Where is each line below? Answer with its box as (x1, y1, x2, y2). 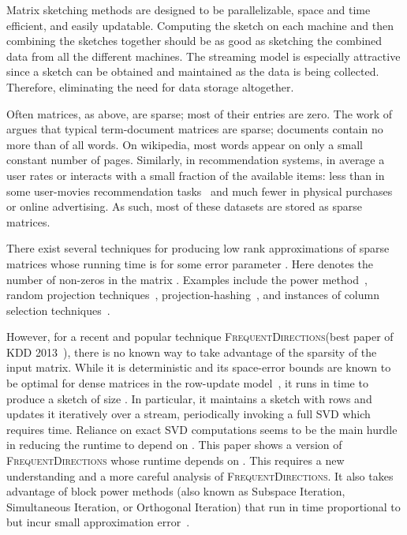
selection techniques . (6, 301, 110, 318)
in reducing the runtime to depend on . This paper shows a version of (6, 436, 342, 453)
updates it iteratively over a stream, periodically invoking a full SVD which (6, 406, 371, 422)
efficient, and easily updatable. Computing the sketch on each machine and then (6, 17, 394, 33)
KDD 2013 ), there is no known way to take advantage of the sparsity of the (6, 343, 377, 360)
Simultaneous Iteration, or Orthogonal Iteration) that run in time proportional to (6, 498, 401, 514)
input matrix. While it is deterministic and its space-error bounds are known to (6, 359, 391, 376)
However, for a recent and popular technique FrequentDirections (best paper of (6, 328, 394, 345)
